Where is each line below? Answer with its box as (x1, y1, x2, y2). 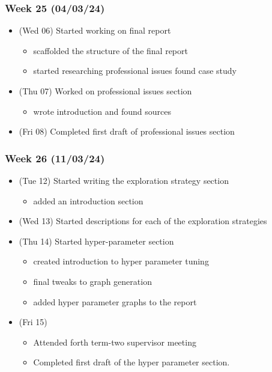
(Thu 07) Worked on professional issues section (19, 85, 192, 97)
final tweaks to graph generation (33, 275, 152, 287)
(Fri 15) (19, 316, 47, 328)
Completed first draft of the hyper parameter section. (33, 356, 230, 368)
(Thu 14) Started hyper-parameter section (19, 234, 174, 247)
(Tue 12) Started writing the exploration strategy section (19, 174, 229, 186)
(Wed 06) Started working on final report (19, 24, 171, 37)
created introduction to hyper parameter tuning (33, 255, 209, 267)
